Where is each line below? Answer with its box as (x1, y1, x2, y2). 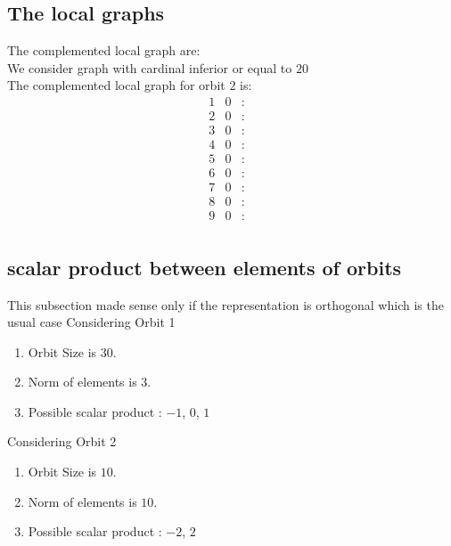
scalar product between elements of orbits (7, 253, 402, 281)
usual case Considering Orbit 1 (7, 313, 176, 331)
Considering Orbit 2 (7, 432, 117, 451)
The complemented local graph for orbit (7, 76, 225, 94)
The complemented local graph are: (7, 41, 201, 60)
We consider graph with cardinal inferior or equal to (7, 58, 292, 77)
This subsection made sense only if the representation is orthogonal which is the (7, 295, 444, 314)
